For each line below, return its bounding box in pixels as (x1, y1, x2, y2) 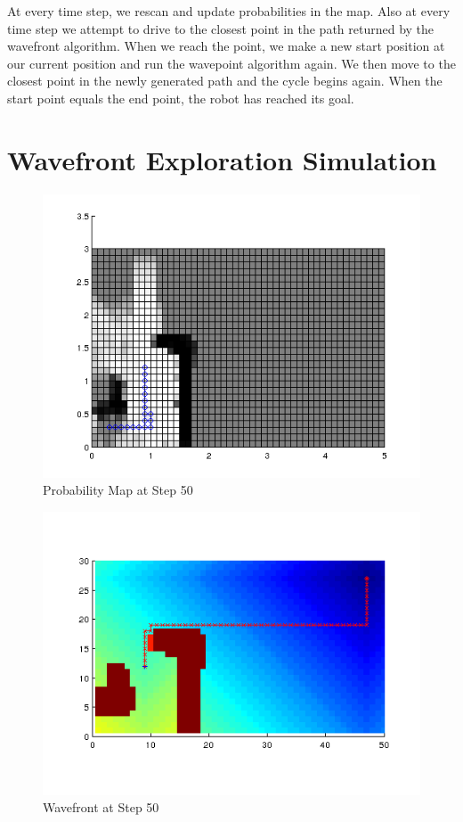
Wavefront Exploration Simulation (7, 141, 437, 177)
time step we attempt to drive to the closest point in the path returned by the (7, 19, 435, 37)
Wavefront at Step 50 (43, 798, 159, 817)
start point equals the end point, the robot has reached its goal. (7, 88, 354, 107)
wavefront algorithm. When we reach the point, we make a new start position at (7, 37, 445, 55)
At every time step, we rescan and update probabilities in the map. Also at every (7, 2, 451, 20)
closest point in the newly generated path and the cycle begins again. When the (7, 71, 443, 90)
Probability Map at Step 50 (43, 481, 193, 499)
